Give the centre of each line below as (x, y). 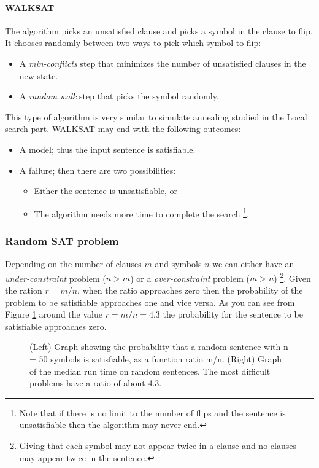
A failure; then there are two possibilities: (98, 170)
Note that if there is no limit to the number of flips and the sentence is (152, 412)
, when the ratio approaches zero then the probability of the (190, 290)
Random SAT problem (62, 240)
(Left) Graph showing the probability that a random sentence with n (159, 347)
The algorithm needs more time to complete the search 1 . (141, 213)
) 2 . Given (292, 277)
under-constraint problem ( (56, 278)
